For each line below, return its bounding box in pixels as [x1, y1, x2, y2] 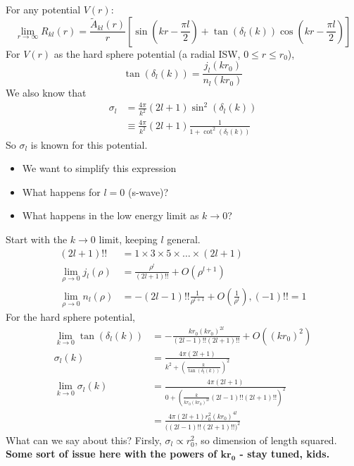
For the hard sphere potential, [6, 309, 135, 324]
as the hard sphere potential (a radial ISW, [53, 46, 241, 61]
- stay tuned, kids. [239, 446, 330, 461]
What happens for [22, 184, 101, 199]
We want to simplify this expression [22, 161, 177, 176]
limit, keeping [99, 232, 158, 247]
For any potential [6, 2, 81, 17]
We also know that [6, 85, 87, 100]
